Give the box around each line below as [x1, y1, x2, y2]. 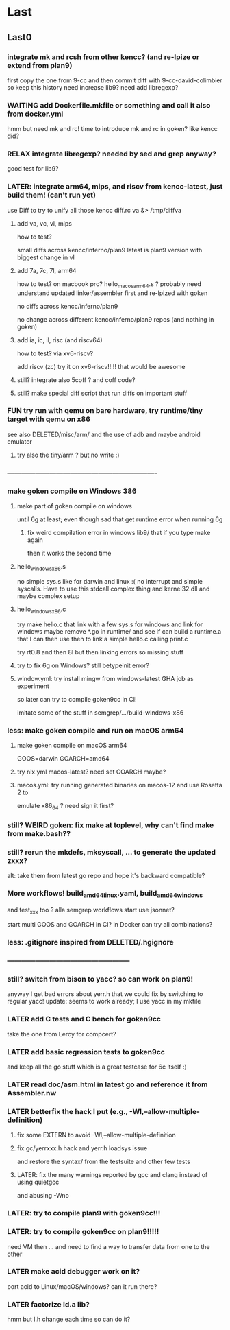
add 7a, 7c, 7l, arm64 [16, 266, 77, 274]
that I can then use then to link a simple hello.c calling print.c [16, 634, 188, 643]
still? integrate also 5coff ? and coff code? [16, 375, 136, 384]
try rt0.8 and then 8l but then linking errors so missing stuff [16, 648, 184, 656]
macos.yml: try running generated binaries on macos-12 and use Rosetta [16, 781, 222, 789]
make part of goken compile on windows [16, 502, 132, 510]
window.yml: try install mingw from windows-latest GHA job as [16, 674, 194, 682]
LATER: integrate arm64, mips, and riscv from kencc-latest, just [7, 182, 223, 191]
